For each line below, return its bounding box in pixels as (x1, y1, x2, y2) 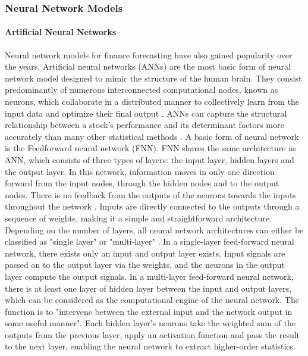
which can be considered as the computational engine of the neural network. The (5, 293, 299, 306)
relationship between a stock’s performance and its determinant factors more (5, 118, 284, 131)
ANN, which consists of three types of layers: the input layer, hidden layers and (5, 153, 294, 165)
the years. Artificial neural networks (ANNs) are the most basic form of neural (5, 60, 291, 73)
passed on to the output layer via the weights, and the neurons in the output (5, 258, 285, 271)
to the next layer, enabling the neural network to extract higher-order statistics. (5, 340, 296, 352)
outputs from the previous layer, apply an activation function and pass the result (5, 328, 300, 341)
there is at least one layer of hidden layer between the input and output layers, (5, 282, 292, 294)
